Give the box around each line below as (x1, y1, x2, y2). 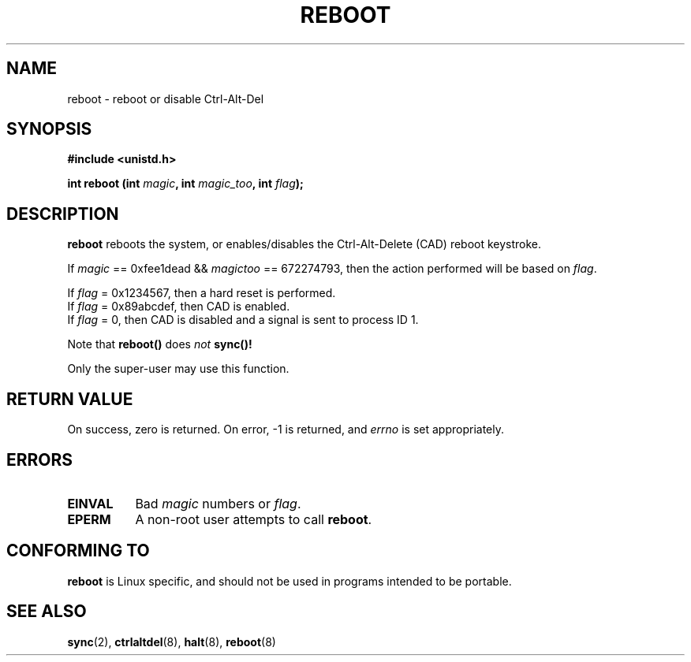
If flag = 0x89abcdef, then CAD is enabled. (67, 299, 290, 314)
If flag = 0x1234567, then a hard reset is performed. (67, 286, 336, 300)
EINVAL (67, 495, 114, 511)
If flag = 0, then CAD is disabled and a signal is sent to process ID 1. (67, 313, 419, 327)
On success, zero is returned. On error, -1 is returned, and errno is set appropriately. (67, 422, 504, 437)
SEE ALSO (6, 601, 87, 622)
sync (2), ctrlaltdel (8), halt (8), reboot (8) (67, 634, 276, 649)
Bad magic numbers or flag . (135, 495, 301, 511)
